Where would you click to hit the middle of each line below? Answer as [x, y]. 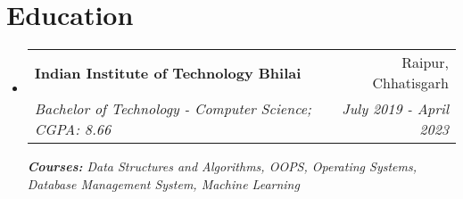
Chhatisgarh [410, 83]
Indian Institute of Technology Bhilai [168, 72]
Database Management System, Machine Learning [163, 183]
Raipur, [425, 62]
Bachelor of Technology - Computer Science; [173, 109]
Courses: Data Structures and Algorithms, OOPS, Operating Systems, [222, 166]
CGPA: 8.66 [73, 129]
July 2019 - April [395, 109]
